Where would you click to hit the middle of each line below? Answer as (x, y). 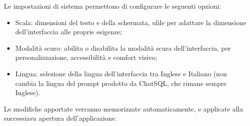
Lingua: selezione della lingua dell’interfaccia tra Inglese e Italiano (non (121, 73)
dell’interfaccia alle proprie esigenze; (69, 32)
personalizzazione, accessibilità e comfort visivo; (86, 57)
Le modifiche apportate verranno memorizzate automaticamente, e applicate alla (124, 108)
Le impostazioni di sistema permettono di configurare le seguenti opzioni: (113, 6)
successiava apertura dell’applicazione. (61, 118)
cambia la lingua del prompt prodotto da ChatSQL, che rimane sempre (121, 83)
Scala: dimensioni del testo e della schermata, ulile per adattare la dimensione (131, 22)
